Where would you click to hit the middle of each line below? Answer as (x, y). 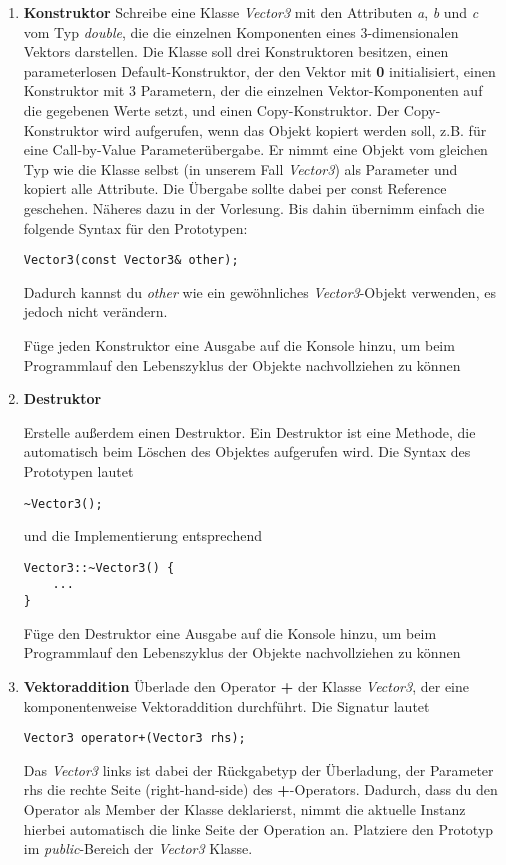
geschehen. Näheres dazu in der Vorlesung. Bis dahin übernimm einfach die (254, 207)
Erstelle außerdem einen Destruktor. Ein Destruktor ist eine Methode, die (249, 431)
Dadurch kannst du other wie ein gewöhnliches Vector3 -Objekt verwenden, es (259, 291)
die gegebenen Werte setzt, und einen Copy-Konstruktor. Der (211, 109)
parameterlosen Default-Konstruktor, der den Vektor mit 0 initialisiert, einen (259, 70)
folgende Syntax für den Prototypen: (135, 227)
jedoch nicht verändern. (95, 311)
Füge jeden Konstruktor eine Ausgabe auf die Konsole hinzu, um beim (239, 344)
